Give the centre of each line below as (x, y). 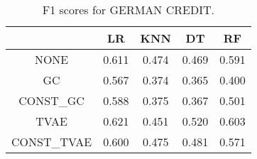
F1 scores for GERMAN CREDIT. (128, 10)
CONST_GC (51, 100)
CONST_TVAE (52, 142)
